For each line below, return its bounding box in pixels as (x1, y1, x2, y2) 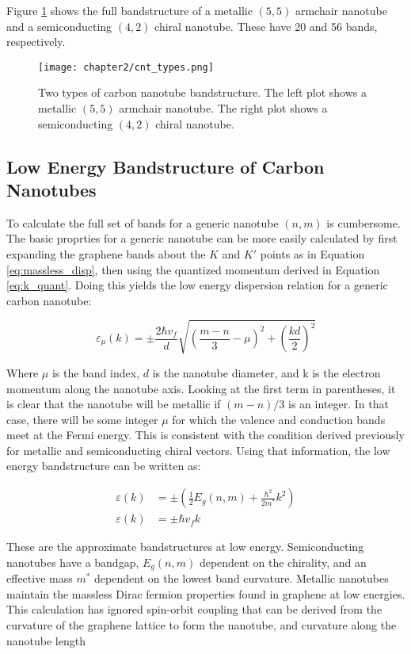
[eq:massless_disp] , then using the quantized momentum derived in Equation (6, 261, 380, 277)
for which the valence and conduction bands (172, 411, 386, 427)
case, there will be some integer (6, 411, 158, 427)
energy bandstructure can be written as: (6, 457, 201, 474)
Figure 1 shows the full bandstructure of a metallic (6, 2, 253, 18)
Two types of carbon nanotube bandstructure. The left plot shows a (38, 84, 367, 101)
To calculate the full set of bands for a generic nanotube (6, 214, 279, 231)
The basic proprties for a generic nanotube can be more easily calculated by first (6, 230, 398, 247)
